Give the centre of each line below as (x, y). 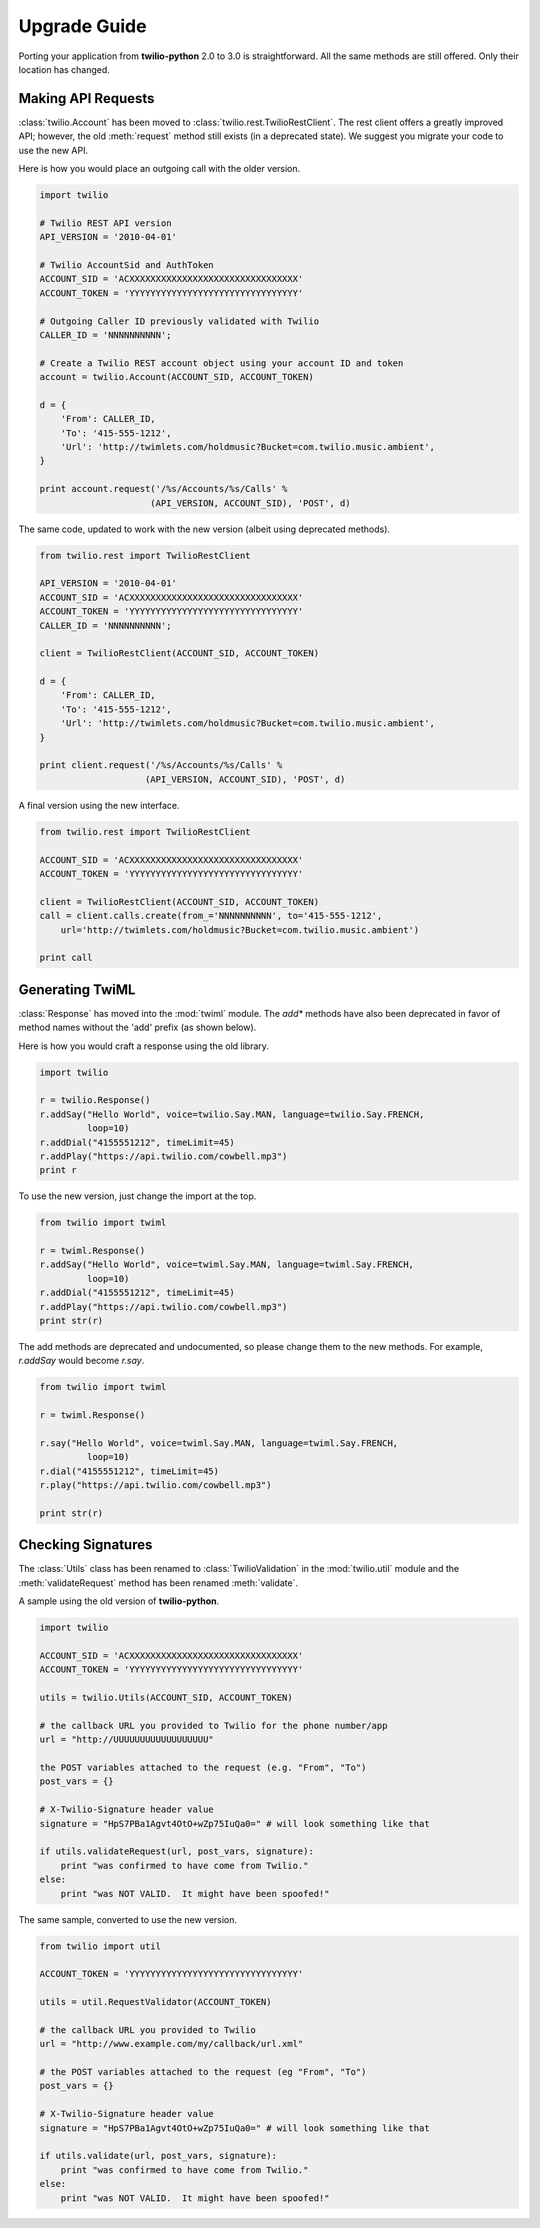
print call (66, 958)
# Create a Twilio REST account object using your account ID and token (221, 363)
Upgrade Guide (82, 26)
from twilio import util (100, 1946)
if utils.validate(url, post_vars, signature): (158, 2156)
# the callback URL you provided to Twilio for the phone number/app (213, 1725)
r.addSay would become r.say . (81, 1361)
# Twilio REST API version (105, 223)
